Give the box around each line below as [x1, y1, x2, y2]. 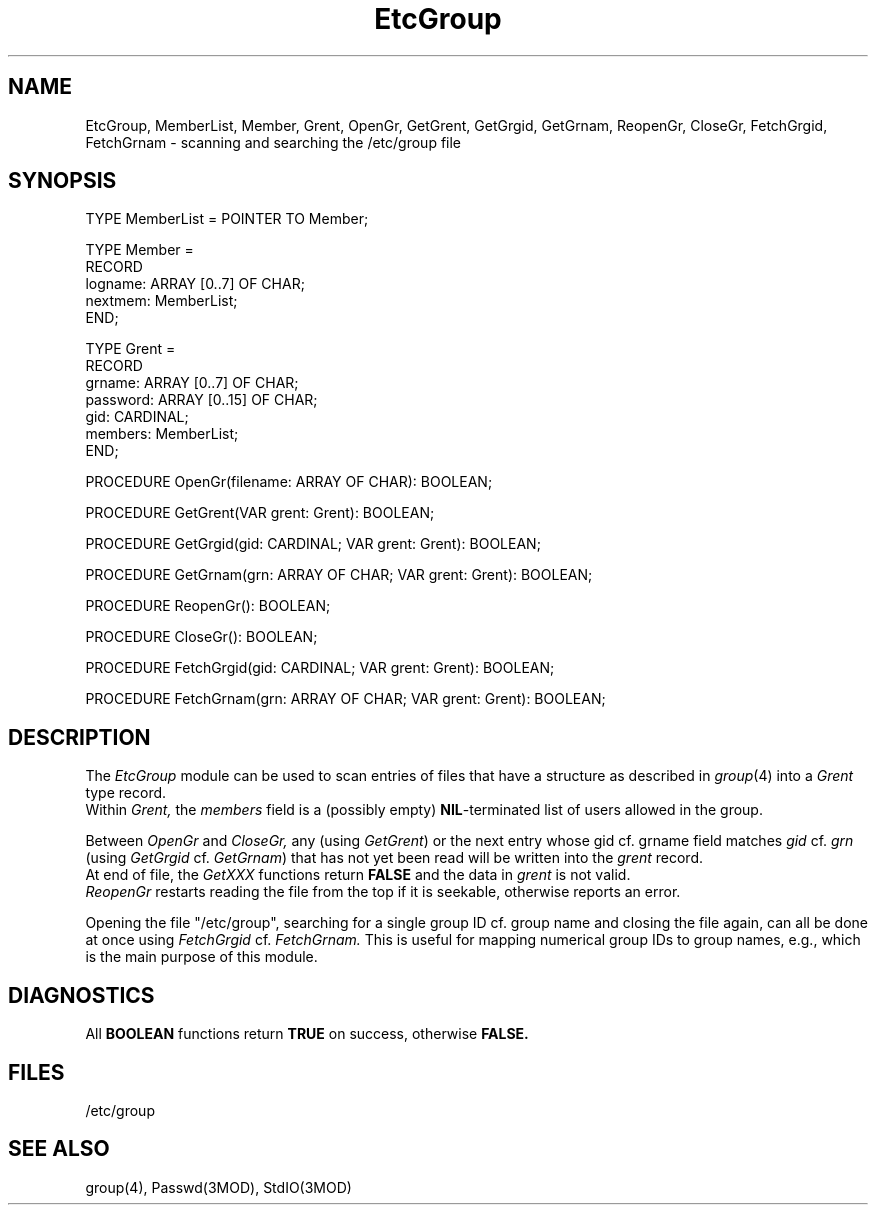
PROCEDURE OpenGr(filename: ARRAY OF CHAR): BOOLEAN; [85, 473, 493, 491]
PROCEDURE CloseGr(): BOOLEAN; [85, 628, 318, 646]
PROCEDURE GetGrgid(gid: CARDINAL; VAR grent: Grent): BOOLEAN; [85, 535, 541, 553]
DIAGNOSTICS [8, 982, 155, 1008]
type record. [85, 784, 167, 802]
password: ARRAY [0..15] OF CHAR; [85, 391, 318, 409]
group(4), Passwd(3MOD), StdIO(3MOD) [85, 1178, 352, 1196]
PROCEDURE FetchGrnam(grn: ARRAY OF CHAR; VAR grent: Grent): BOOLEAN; [85, 690, 606, 708]
